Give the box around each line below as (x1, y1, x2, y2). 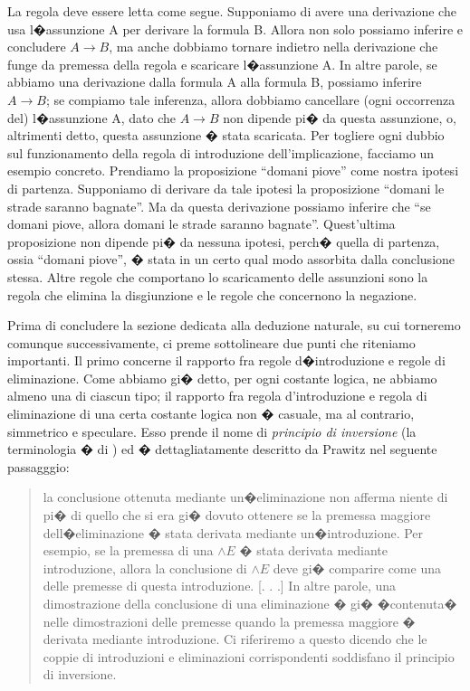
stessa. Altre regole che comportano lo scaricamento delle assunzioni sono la (7, 267, 428, 286)
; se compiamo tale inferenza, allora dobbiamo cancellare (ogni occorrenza (45, 90, 456, 109)
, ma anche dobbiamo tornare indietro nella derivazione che (109, 37, 438, 56)
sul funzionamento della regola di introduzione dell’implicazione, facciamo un (7, 143, 435, 162)
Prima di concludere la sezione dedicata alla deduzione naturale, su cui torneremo (7, 316, 461, 335)
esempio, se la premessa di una (43, 541, 214, 560)
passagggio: (7, 457, 70, 476)
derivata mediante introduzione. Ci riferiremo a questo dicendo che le (43, 629, 427, 648)
